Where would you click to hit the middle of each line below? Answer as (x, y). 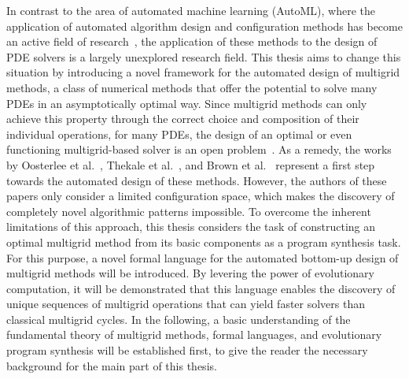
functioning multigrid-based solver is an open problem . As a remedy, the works (199, 149)
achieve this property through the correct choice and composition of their (183, 119)
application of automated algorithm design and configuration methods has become (204, 26)
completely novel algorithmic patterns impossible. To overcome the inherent (189, 211)
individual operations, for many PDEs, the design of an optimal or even (179, 134)
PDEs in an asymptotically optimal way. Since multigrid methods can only (187, 103)
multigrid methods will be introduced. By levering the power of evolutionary (190, 273)
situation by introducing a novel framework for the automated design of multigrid (203, 72)
